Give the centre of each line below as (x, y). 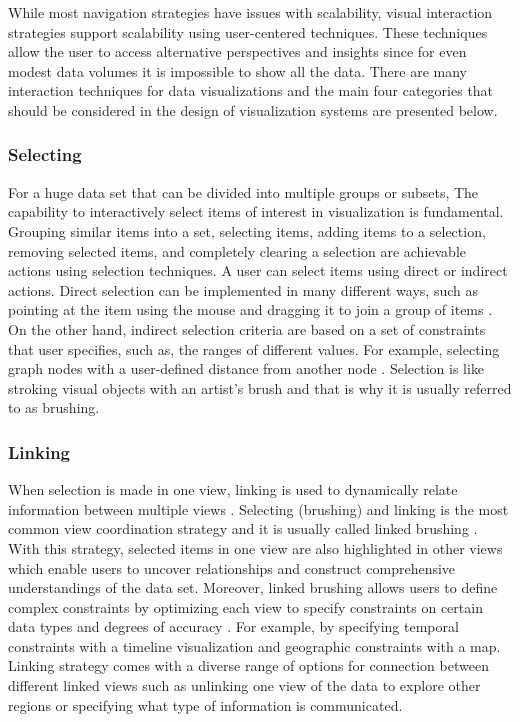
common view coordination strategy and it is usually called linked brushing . (243, 528)
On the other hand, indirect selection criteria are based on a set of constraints (247, 328)
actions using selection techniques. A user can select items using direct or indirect (258, 270)
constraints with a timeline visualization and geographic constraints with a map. (254, 645)
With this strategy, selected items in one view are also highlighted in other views (255, 547)
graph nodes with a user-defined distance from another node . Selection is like (246, 368)
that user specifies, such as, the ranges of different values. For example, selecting (254, 348)
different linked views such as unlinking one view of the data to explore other (244, 685)
